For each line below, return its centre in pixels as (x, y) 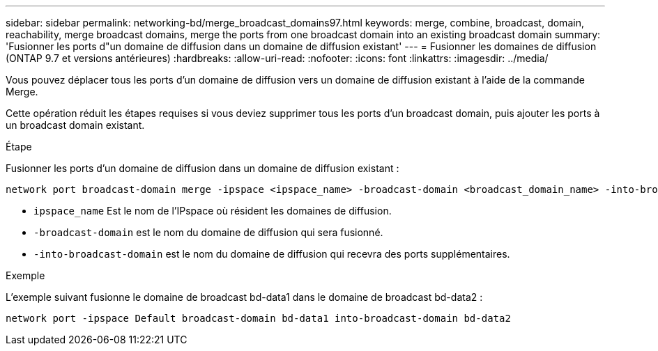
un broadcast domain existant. (75, 125)
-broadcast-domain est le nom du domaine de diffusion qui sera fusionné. (208, 232)
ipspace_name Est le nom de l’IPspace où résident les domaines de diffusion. (213, 211)
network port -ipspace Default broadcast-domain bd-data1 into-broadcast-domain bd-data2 (258, 318)
